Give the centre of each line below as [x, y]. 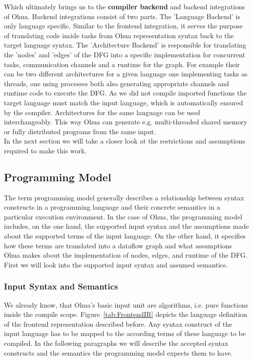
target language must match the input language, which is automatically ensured [124, 102]
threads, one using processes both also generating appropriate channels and [116, 83]
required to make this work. [45, 150]
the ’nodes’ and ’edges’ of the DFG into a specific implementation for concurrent [125, 54]
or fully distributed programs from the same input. [80, 131]
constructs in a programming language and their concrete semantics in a [112, 207]
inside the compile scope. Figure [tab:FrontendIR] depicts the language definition [126, 314]
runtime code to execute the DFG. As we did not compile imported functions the [125, 93]
